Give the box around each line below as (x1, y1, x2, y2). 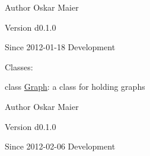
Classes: (5, 60, 33, 73)
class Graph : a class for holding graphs (5, 80, 145, 93)
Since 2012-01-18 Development (5, 41, 116, 53)
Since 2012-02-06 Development (5, 140, 116, 152)
